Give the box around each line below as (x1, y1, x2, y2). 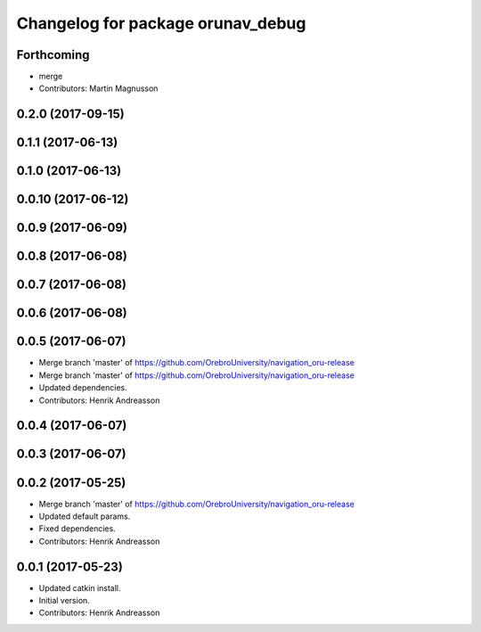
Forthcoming (16, 47, 90, 62)
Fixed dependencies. (38, 523, 116, 534)
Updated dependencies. (38, 382, 128, 393)
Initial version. (38, 595, 91, 606)
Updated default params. (38, 511, 131, 521)
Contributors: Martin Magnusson (38, 83, 159, 94)
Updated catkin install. (38, 582, 121, 593)
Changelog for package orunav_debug (16, 13, 306, 33)
